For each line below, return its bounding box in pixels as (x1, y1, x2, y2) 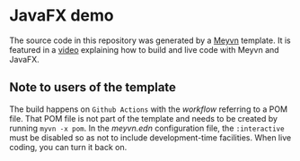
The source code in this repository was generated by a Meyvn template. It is (9, 35, 291, 46)
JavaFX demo (9, 5, 114, 26)
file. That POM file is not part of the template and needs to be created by (9, 113, 278, 123)
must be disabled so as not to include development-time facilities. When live (9, 131, 292, 143)
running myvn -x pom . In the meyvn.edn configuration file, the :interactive (9, 123, 285, 133)
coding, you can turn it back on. (9, 141, 128, 152)
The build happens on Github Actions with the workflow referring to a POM (9, 104, 288, 114)
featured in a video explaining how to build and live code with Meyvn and (9, 44, 280, 55)
